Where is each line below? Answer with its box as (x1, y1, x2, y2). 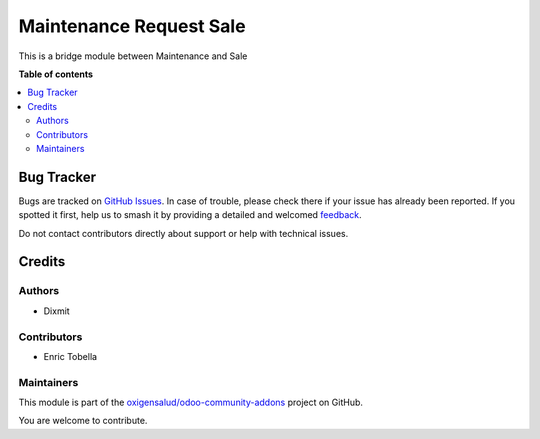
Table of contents (18, 68, 94, 80)
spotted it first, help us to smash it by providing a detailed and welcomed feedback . (18, 209, 362, 221)
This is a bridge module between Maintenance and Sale (18, 50, 248, 62)
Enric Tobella (43, 350, 98, 362)
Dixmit (43, 305, 70, 317)
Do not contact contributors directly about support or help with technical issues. (18, 227, 349, 239)
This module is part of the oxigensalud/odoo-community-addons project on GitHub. (18, 396, 364, 409)
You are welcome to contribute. (18, 415, 148, 427)
